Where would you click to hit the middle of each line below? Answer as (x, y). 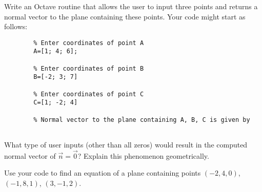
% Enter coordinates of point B (89, 68)
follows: (16, 26)
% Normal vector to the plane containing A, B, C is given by (142, 120)
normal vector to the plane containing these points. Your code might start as (125, 16)
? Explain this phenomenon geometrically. (143, 155)
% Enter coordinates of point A (89, 43)
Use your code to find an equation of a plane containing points (103, 173)
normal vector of (30, 155)
